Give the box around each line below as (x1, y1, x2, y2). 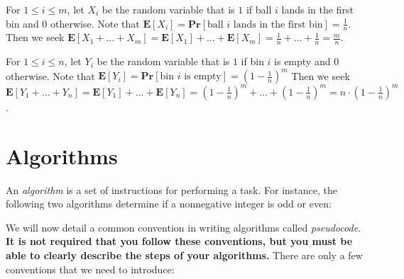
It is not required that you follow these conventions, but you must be (6, 234, 353, 249)
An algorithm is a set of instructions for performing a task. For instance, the (6, 182, 337, 197)
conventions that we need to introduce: (6, 261, 175, 276)
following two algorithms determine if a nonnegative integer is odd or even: (6, 196, 332, 211)
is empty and (274, 54, 331, 69)
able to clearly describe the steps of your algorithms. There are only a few (6, 247, 363, 262)
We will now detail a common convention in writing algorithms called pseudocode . (6, 220, 361, 234)
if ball (246, 2, 272, 16)
